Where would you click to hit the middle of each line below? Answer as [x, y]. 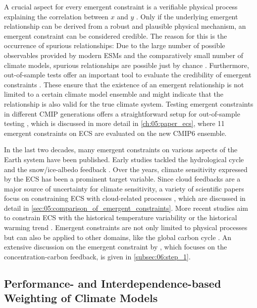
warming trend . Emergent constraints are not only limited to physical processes [126, 227]
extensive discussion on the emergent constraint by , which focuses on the [116, 247]
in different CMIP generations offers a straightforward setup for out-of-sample [122, 113]
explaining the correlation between [56, 16]
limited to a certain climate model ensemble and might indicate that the [114, 94]
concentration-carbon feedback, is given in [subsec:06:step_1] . [97, 256]
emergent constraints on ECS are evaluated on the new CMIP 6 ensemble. [115, 133]
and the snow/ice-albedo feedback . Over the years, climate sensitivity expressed [126, 169]
